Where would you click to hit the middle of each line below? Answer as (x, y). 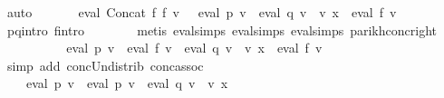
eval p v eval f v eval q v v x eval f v (194, 48)
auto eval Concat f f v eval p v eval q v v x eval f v (202, 12)
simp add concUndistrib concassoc (105, 65)
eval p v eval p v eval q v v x (127, 83)
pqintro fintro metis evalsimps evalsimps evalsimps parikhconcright (222, 29)
